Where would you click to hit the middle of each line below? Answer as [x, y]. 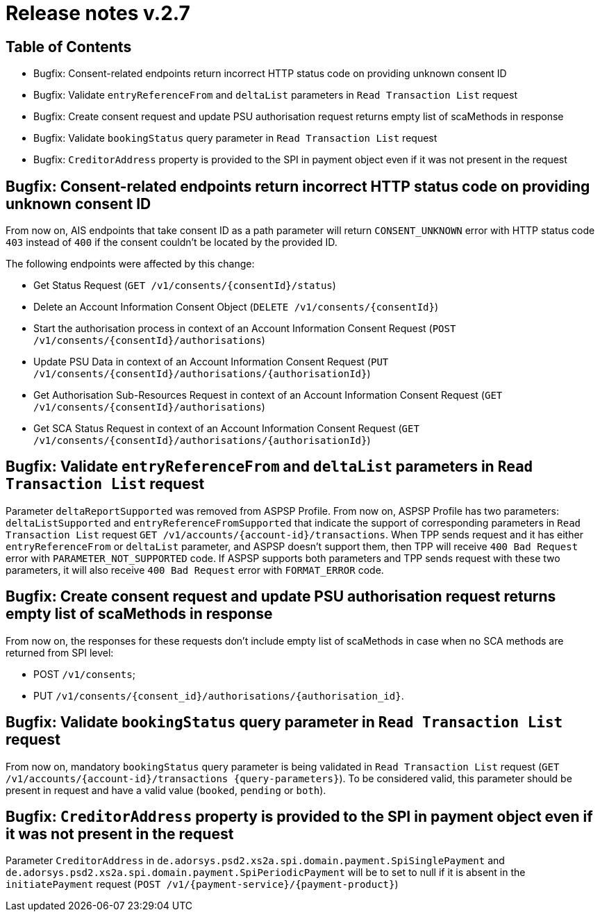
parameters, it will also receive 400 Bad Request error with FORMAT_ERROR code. [195, 570]
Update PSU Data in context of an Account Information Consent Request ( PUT [211, 362]
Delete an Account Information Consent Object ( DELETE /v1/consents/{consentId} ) [236, 307]
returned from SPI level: [60, 652]
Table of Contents [69, 47]
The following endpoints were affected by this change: [130, 264]
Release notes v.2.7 [98, 13]
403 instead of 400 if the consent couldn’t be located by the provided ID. [172, 242]
